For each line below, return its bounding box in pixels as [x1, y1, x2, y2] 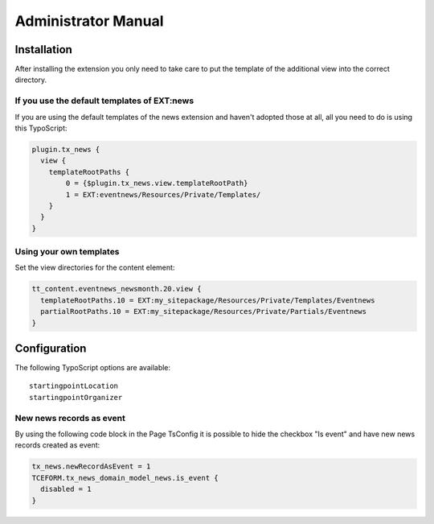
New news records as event [14, 412, 126, 423]
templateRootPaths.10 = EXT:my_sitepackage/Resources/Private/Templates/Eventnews [40, 295, 375, 305]
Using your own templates [14, 246, 120, 258]
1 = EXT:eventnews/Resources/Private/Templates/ [65, 190, 261, 199]
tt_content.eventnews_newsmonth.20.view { [31, 284, 202, 294]
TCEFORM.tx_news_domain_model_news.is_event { [31, 473, 219, 482]
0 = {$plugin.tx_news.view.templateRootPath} [65, 179, 248, 188]
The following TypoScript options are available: [14, 363, 171, 373]
